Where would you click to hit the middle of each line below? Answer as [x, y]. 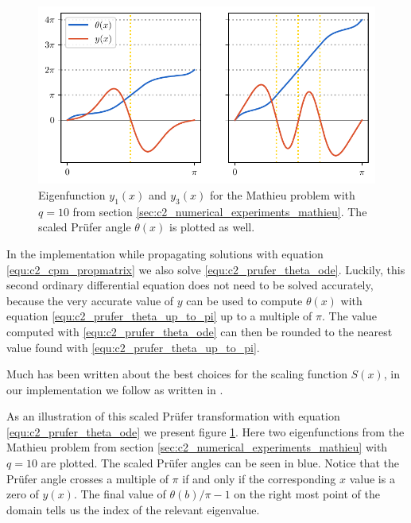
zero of [23, 494]
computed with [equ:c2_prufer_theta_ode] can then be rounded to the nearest [200, 331]
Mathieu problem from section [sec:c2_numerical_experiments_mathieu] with [197, 447]
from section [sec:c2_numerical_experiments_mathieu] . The [220, 211]
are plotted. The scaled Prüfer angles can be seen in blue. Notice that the [220, 463]
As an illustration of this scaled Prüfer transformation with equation [173, 416]
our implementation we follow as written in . [115, 389]
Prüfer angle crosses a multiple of [87, 478]
